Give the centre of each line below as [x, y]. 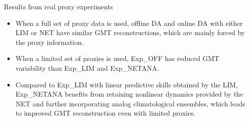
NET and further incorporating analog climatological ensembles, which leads [130, 103]
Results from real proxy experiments [59, 6]
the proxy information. [50, 42]
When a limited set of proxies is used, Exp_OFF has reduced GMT [117, 58]
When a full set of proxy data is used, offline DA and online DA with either [129, 23]
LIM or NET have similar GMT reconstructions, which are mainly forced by [130, 32]
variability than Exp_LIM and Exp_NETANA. [87, 68]
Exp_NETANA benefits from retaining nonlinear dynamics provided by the [129, 94]
